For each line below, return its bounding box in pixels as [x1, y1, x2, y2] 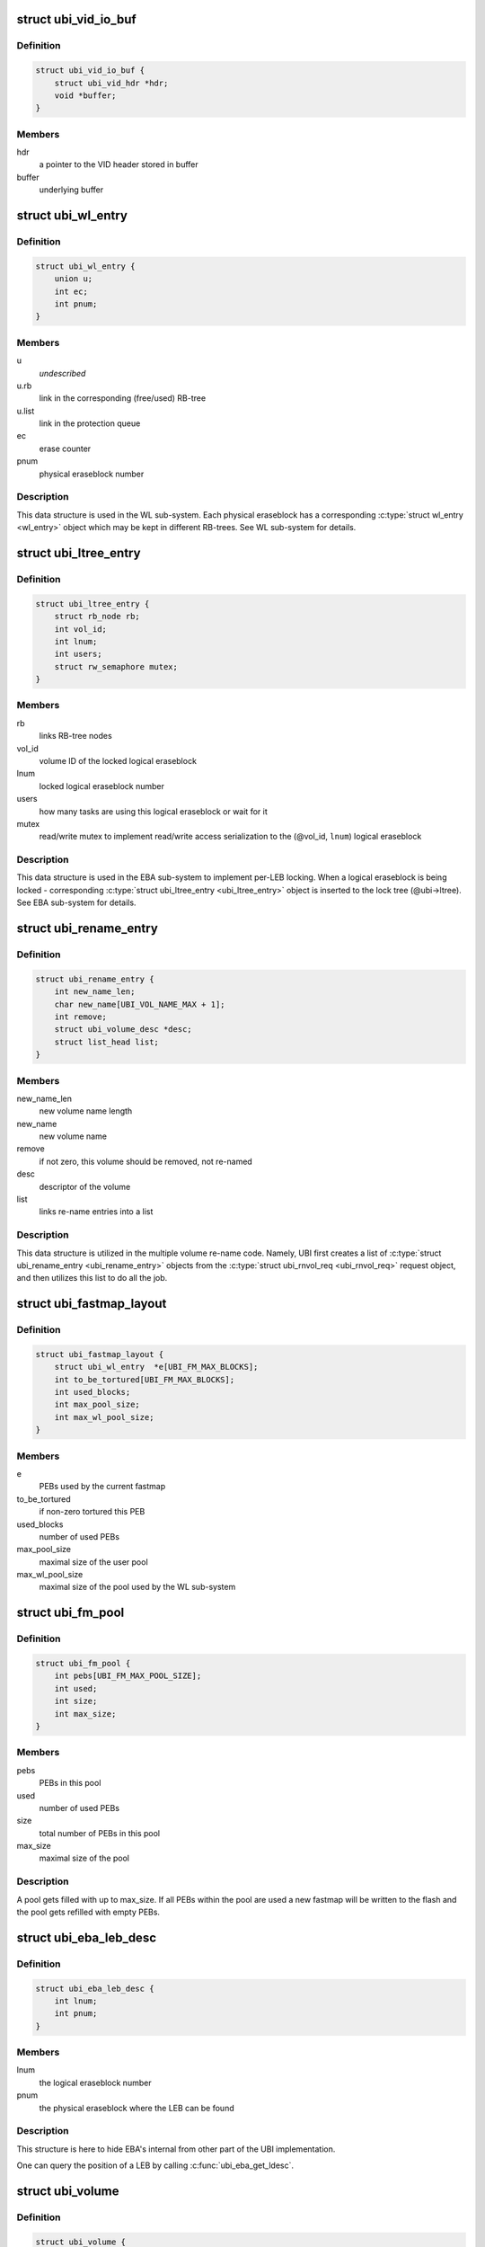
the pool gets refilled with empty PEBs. [16, 1906, 161, 1917]
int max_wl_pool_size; [54, 1412, 154, 1422]
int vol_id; [54, 624, 108, 634]
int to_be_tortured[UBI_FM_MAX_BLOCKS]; [54, 1374, 235, 1384]
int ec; [54, 286, 89, 297]
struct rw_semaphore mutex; [54, 662, 179, 671]
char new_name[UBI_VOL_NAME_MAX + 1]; [54, 999, 225, 1009]
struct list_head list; [54, 1036, 159, 1047]
